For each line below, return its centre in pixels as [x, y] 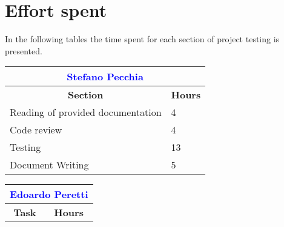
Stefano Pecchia [105, 77]
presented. [24, 50]
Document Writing [49, 165]
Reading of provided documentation [86, 112]
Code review [36, 130]
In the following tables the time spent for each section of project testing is [142, 39]
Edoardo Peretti [49, 194]
